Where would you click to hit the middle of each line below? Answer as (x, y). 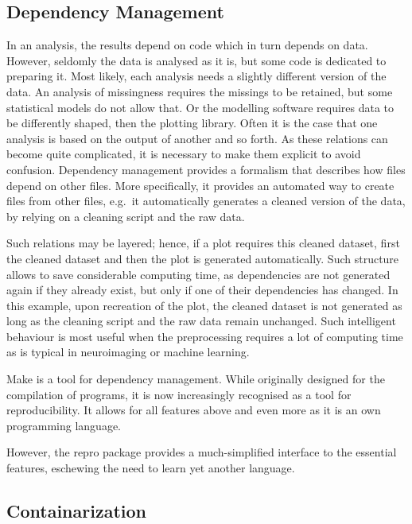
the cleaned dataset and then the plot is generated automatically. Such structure (203, 258)
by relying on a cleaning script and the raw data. (126, 216)
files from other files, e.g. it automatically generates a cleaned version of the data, (206, 201)
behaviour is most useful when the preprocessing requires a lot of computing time (205, 336)
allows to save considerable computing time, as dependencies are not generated (198, 274)
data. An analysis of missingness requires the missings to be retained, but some (200, 91)
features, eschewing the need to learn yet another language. (151, 468)
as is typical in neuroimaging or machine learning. (128, 352)
